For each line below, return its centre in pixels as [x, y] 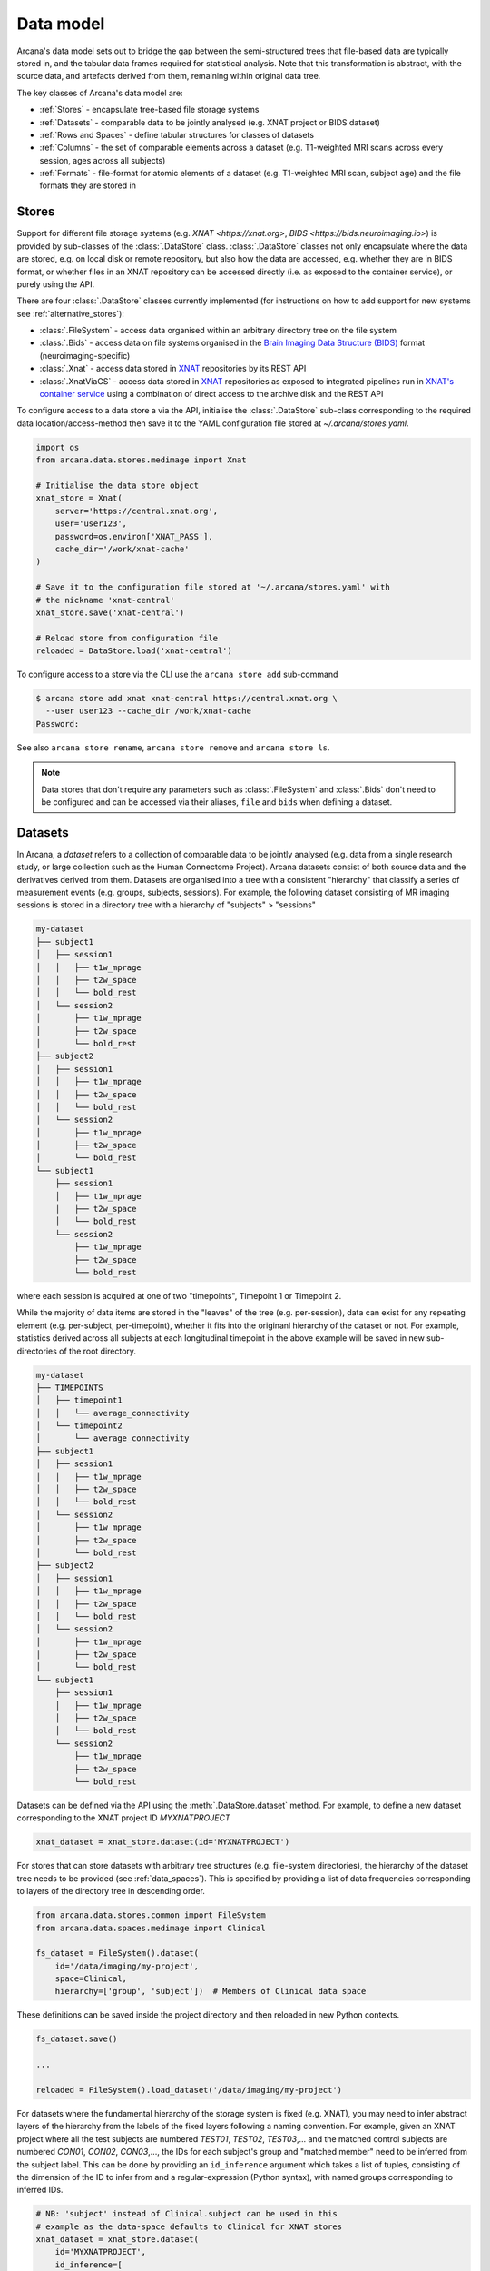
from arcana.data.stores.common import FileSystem [151, 1915]
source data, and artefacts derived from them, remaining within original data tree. [169, 76]
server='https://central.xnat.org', [136, 511]
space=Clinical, [91, 1979]
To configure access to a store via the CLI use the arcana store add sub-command [177, 674]
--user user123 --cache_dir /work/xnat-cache [148, 711]
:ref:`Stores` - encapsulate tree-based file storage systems [149, 110]
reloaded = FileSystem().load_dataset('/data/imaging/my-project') [189, 2090]
